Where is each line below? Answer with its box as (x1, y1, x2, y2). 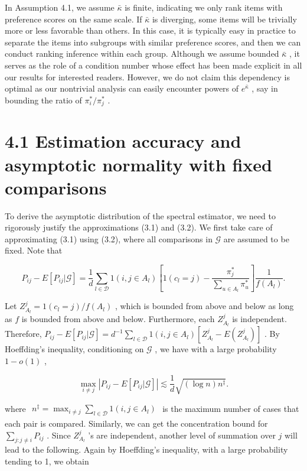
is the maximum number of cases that (162, 402, 299, 415)
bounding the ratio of (5, 93, 82, 106)
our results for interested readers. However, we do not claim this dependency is (5, 70, 290, 83)
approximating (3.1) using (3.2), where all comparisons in (5, 232, 213, 245)
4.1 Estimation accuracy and (5, 129, 241, 153)
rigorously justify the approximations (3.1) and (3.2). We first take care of (5, 221, 273, 233)
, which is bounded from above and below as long (115, 300, 294, 312)
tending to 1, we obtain (5, 454, 89, 467)
